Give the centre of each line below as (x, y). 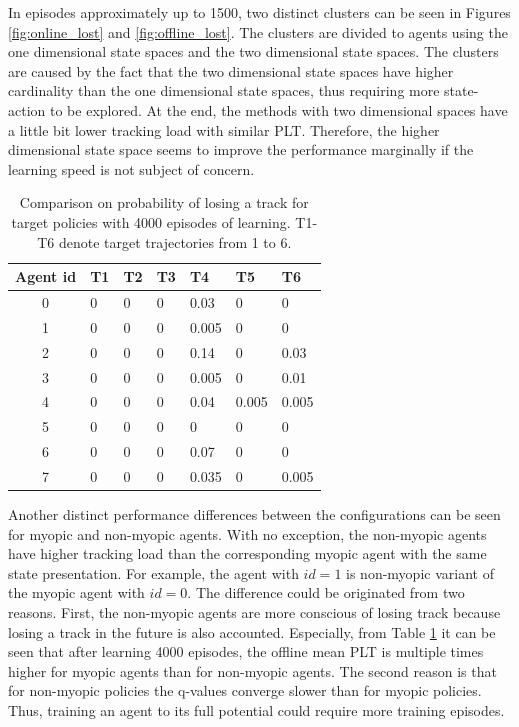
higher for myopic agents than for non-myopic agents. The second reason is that (252, 670)
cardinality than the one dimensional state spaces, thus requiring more (224, 90)
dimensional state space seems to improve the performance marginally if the (241, 149)
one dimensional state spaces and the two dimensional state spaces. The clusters (253, 51)
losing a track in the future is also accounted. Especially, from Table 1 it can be (252, 631)
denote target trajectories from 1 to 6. (175, 241)
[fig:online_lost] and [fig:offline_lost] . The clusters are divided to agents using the (258, 31)
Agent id (46, 276)
